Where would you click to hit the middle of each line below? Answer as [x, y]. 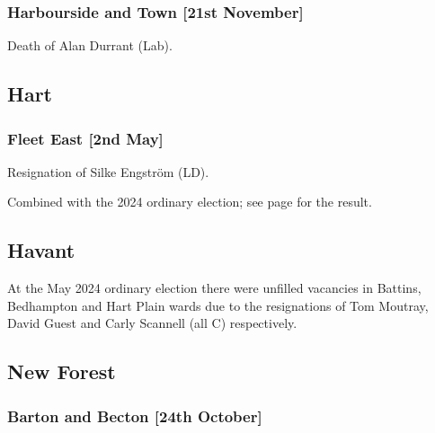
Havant [41, 250]
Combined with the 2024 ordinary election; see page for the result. [190, 202]
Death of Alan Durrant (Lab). [90, 45]
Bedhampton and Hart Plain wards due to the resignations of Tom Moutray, [218, 305]
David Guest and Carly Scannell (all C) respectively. [152, 323]
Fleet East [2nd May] [85, 138]
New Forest [62, 371]
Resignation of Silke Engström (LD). [108, 171]
